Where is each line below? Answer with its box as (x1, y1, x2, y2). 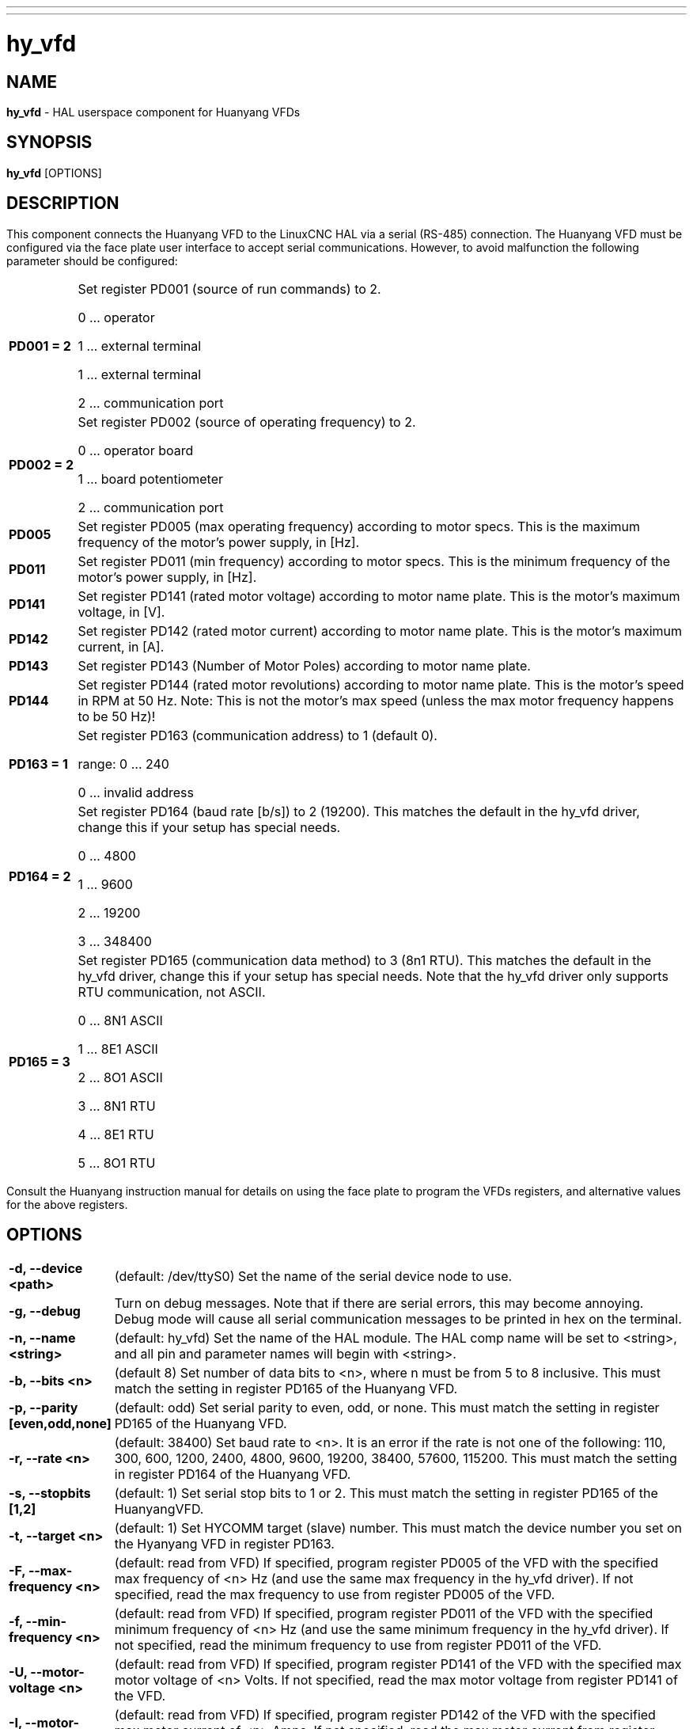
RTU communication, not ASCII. (78, 983, 266, 1000)
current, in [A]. (78, 638, 165, 655)
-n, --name (9, 1330, 76, 1347)
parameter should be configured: (6, 253, 178, 268)
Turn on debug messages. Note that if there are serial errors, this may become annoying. (114, 1295, 644, 1312)
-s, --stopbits (9, 1485, 91, 1502)
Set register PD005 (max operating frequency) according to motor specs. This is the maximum (78, 518, 641, 534)
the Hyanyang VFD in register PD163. (114, 1536, 335, 1552)
